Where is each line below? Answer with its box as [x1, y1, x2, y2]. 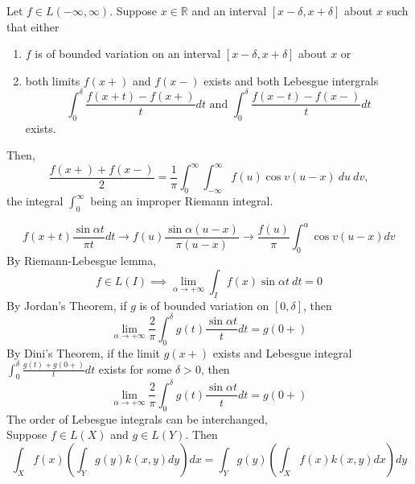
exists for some [98, 360, 172, 377]
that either [6, 18, 60, 35]
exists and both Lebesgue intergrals [203, 72, 379, 89]
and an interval [191, 2, 267, 19]
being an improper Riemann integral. [90, 192, 273, 209]
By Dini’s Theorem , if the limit [6, 344, 161, 361]
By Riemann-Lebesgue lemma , [6, 252, 157, 269]
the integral [6, 192, 64, 209]
